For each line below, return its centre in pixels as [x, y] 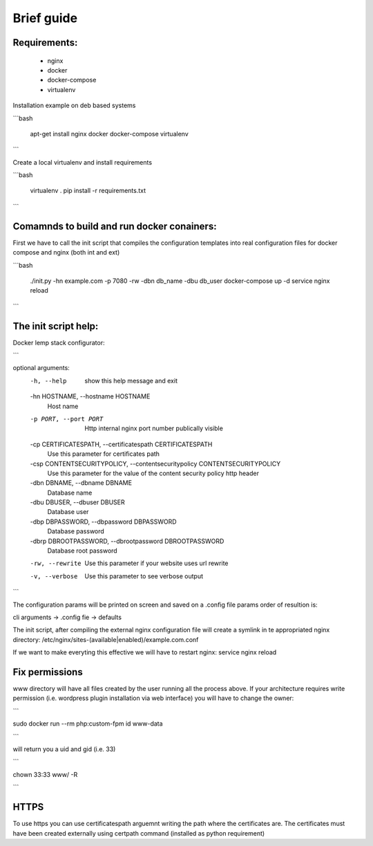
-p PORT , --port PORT [67, 419]
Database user [68, 512]
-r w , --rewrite [56, 563]
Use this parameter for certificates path [104, 454]
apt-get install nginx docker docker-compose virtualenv [109, 134]
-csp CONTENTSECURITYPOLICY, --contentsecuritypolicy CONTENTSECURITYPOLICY [155, 463]
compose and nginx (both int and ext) [66, 252]
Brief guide [45, 18]
